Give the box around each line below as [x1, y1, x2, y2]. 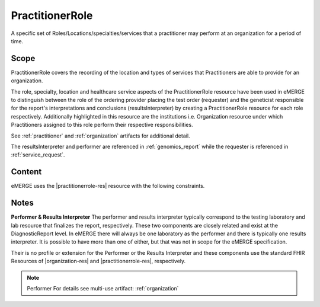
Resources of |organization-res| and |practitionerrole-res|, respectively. [11, 258, 186, 265]
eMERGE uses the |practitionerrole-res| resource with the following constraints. [11, 183, 205, 190]
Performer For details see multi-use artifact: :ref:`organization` [27, 284, 179, 292]
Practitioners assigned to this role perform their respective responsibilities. [11, 121, 193, 129]
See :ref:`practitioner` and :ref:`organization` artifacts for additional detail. [11, 132, 190, 139]
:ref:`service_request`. [11, 151, 65, 158]
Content [11, 167, 42, 177]
